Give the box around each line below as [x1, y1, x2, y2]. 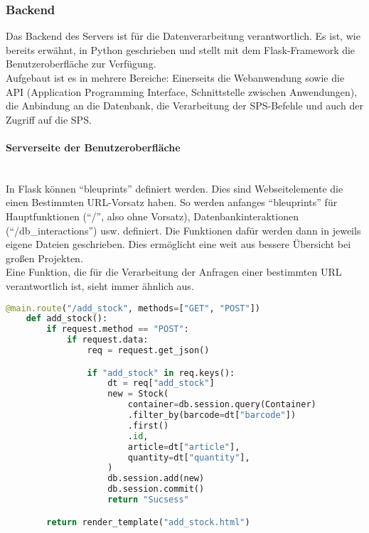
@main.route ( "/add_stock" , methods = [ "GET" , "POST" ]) [6, 303, 261, 313]
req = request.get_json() [87, 345, 210, 356]
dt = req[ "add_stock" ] [107, 378, 215, 389]
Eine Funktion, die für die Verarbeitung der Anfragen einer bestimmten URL [6, 264, 342, 279]
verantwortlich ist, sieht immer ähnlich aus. [6, 278, 194, 293]
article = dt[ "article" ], [127, 441, 240, 452]
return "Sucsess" [107, 495, 189, 505]
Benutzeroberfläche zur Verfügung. [6, 56, 156, 71]
